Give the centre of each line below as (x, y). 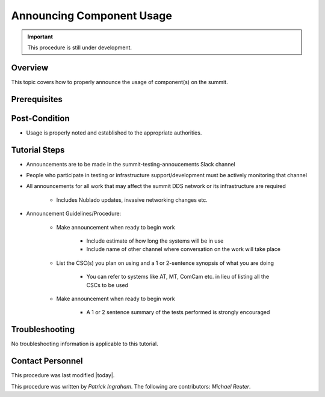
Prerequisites (37, 99)
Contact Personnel (47, 361)
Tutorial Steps (38, 150)
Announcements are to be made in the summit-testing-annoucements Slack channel (131, 164)
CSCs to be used (107, 285)
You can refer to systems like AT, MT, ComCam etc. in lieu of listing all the (178, 277)
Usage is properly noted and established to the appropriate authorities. (114, 133)
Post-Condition (40, 118)
